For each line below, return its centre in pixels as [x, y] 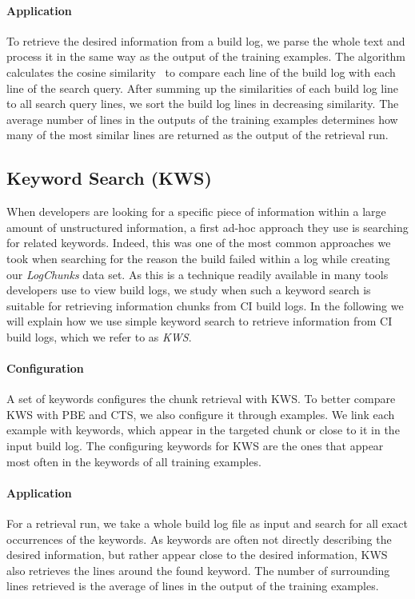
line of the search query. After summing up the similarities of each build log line [203, 88]
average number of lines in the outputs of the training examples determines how [202, 119]
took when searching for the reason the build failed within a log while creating [198, 258]
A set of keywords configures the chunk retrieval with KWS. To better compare [201, 399]
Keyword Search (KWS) [109, 178]
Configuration [45, 368]
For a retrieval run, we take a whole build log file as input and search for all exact [207, 523]
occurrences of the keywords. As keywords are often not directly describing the [199, 539]
